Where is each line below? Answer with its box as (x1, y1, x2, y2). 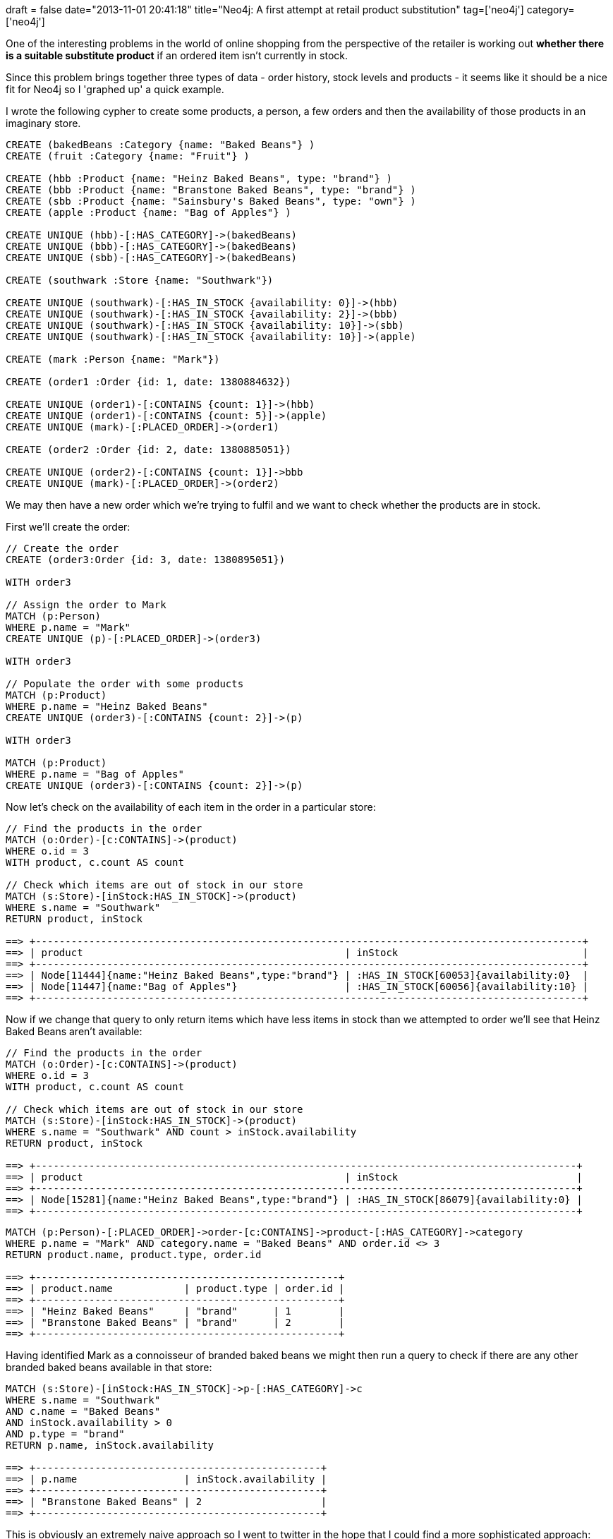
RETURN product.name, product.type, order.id (6, 1249, 262, 1260)
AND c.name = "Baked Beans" (6, 1406, 161, 1417)
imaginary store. (6, 117, 81, 129)
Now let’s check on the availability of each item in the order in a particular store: (6, 801, 376, 813)
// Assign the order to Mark (6, 599, 166, 610)
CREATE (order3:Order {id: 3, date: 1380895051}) (6, 554, 286, 565)
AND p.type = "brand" (6, 1428, 125, 1440)
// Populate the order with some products (6, 678, 244, 689)
